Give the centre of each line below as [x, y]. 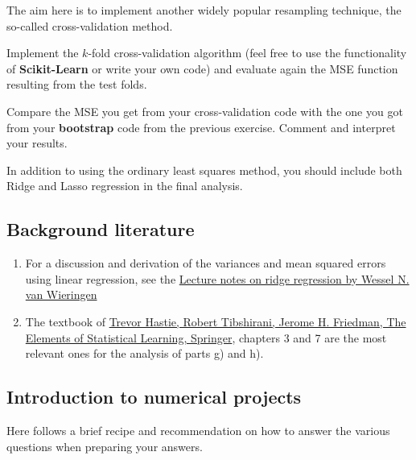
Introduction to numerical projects [154, 397]
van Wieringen [61, 294]
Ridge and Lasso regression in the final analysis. [125, 186]
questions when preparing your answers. [105, 446]
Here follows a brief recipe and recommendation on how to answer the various [198, 430]
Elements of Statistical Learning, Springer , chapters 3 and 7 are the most [206, 337]
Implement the [43, 53]
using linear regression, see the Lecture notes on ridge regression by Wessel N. [217, 278]
